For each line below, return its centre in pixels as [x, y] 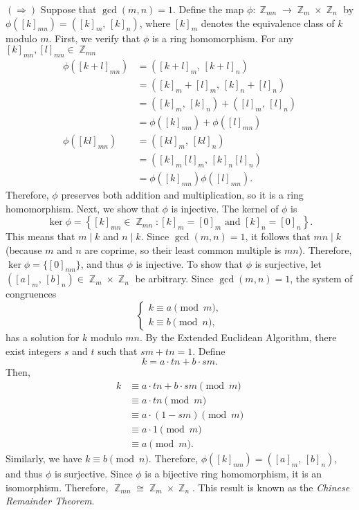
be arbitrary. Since [174, 279]
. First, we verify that [94, 38]
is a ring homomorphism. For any [223, 38]
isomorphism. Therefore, [57, 487]
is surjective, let [288, 263]
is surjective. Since [94, 473]
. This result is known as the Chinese [271, 487]
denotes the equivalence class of [268, 22]
